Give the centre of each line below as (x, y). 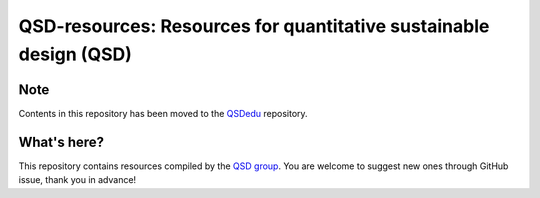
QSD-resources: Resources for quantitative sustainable (254, 26)
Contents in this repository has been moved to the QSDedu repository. (163, 113)
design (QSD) (75, 54)
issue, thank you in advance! (77, 180)
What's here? (61, 141)
